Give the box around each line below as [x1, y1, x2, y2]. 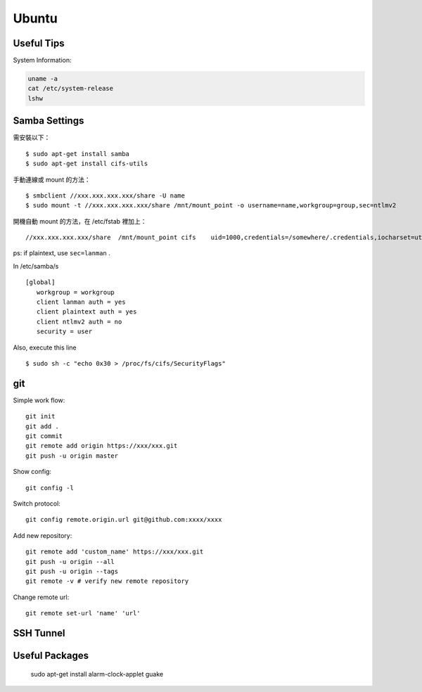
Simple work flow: [13, 396, 65, 404]
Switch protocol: [13, 499, 61, 508]
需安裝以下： [13, 134, 51, 142]
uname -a [27, 75, 58, 83]
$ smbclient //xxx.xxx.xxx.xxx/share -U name [25, 191, 186, 200]
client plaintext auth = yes [36, 308, 137, 316]
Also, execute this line [13, 343, 77, 352]
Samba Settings [13, 115, 84, 127]
